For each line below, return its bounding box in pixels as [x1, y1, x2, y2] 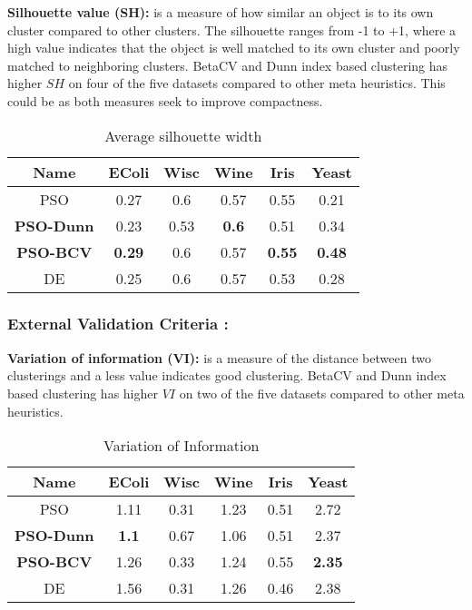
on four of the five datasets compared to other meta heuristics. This [68, 74, 446, 93]
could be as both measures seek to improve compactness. [7, 91, 323, 110]
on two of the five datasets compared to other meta [179, 383, 465, 402]
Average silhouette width [104, 124, 262, 146]
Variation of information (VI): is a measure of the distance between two [7, 348, 431, 367]
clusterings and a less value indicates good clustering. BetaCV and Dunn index [7, 366, 447, 385]
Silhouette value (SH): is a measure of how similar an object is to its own [7, 3, 434, 21]
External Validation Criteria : [7, 312, 229, 335]
